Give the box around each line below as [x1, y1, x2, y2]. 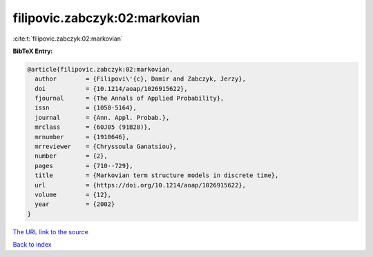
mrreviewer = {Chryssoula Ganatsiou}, [35, 143, 178, 151]
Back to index [12, 240, 52, 249]
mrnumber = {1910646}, [35, 133, 130, 141]
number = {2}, [35, 152, 108, 160]
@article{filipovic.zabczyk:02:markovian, [27, 65, 173, 73]
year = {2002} [35, 201, 115, 208]
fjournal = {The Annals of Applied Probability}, [35, 94, 224, 103]
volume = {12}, [35, 191, 112, 198]
